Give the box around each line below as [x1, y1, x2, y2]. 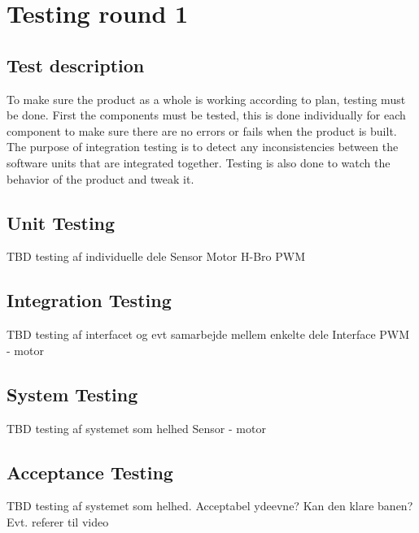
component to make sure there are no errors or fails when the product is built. [7, 122, 397, 139]
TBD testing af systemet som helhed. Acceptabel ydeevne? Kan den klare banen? [7, 497, 413, 514]
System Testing [7, 381, 138, 406]
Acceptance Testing [7, 459, 173, 484]
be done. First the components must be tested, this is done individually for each [7, 106, 406, 123]
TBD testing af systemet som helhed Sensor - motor [7, 419, 266, 436]
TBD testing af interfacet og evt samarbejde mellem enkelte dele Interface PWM [7, 326, 410, 343]
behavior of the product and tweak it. [7, 170, 194, 187]
